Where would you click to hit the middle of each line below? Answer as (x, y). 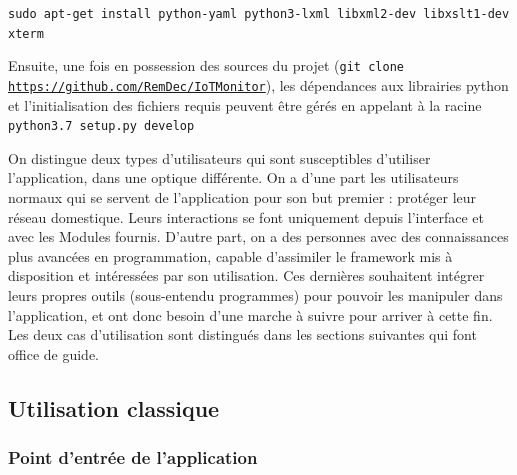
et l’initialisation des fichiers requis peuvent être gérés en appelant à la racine (245, 104)
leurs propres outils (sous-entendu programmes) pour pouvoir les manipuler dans (255, 295)
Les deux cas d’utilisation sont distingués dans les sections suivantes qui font (242, 334)
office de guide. (53, 353)
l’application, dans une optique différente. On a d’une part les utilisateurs (233, 177)
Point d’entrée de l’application (133, 457)
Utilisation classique (114, 407)
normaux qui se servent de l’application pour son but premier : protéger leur (242, 197)
